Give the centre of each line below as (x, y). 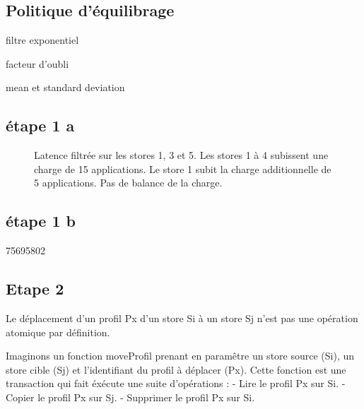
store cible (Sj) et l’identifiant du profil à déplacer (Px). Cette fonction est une (176, 369)
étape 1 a (40, 125)
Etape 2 (35, 289)
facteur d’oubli (37, 63)
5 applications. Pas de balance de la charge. (128, 183)
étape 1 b (41, 221)
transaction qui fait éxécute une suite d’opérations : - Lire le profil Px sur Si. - (176, 383)
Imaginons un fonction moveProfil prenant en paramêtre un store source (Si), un (180, 356)
